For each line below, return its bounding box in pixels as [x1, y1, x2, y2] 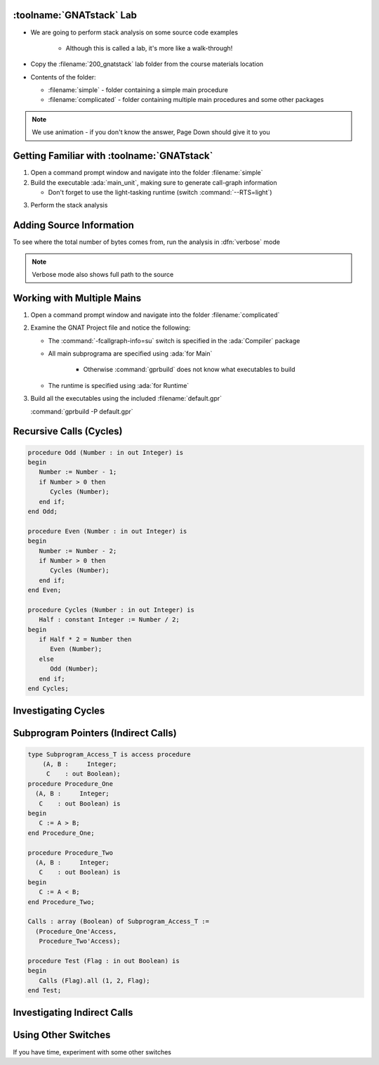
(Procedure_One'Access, [35, 927, 117, 935]
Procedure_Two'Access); [39, 937, 121, 945]
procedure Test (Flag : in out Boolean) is [27, 957, 180, 964]
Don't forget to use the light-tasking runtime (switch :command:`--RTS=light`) [48, 188, 273, 196]
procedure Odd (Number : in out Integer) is [27, 448, 184, 456]
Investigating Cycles [13, 705, 105, 717]
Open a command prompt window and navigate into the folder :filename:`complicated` [30, 310, 280, 319]
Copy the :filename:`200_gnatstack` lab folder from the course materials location [30, 60, 264, 68]
